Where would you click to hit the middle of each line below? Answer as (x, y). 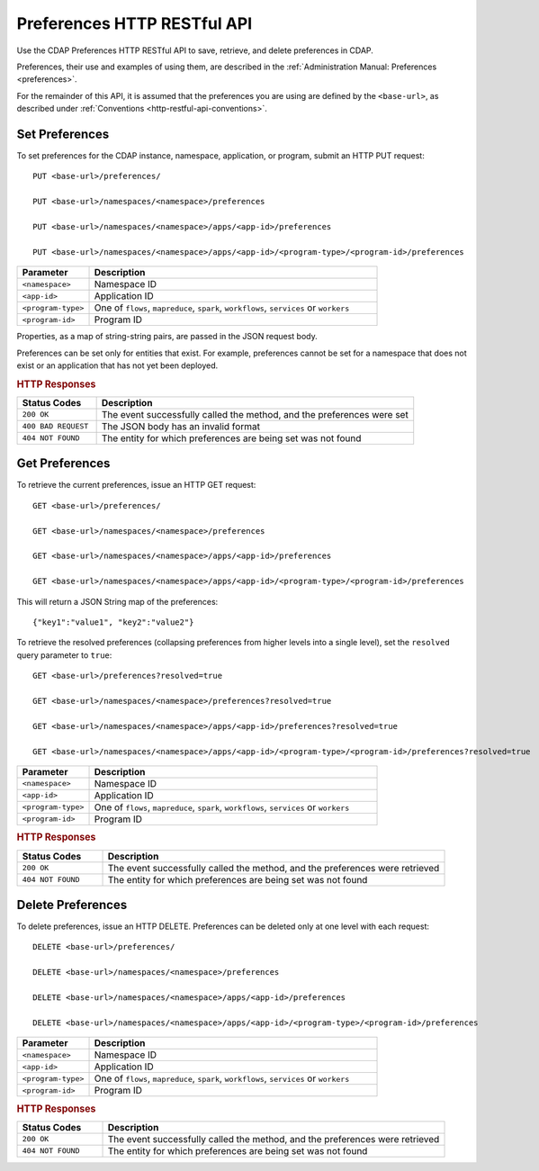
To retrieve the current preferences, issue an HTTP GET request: (136, 485)
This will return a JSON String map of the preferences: (117, 601)
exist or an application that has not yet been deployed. (117, 365)
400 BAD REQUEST (55, 426)
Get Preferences (63, 464)
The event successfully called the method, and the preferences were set (255, 414)
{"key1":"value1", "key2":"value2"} (113, 622)
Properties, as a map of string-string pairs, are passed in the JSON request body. (167, 337)
